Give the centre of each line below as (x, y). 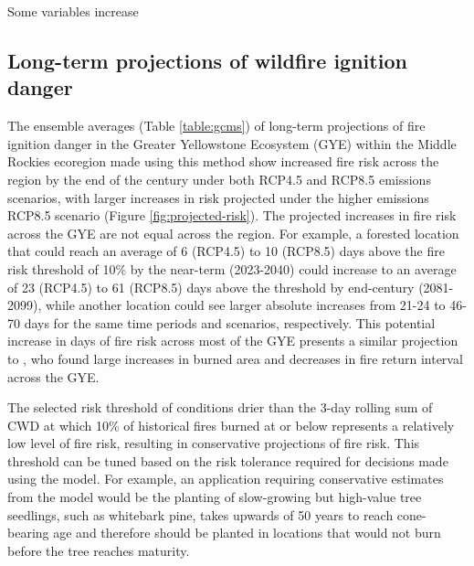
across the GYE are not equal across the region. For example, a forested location (233, 233)
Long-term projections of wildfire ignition (207, 60)
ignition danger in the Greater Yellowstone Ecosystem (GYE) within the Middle (232, 143)
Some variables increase (73, 11)
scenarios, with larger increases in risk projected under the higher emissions (218, 197)
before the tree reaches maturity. (99, 550)
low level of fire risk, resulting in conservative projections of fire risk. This (214, 443)
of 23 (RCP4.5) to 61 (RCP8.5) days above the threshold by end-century (211, 287)
